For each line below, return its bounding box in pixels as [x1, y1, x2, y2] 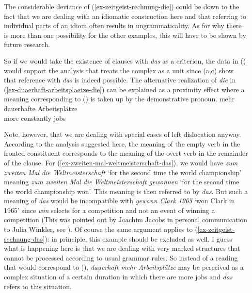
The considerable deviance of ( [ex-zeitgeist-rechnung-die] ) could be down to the [4, 1, 239, 11]
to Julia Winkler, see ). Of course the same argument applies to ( [4, 224, 198, 234]
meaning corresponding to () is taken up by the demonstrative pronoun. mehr [4, 94, 235, 104]
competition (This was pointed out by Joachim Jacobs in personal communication [4, 214, 248, 225]
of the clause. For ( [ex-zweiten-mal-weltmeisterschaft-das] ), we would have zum [4, 157, 238, 167]
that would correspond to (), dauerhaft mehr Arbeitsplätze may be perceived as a [4, 262, 244, 272]
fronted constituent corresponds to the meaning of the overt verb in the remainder [4, 148, 248, 158]
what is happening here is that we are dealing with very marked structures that [4, 243, 240, 253]
